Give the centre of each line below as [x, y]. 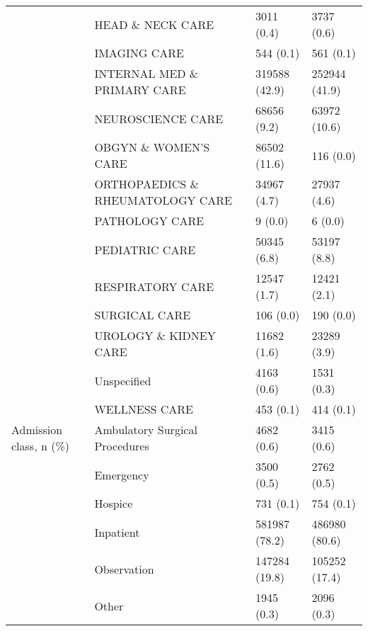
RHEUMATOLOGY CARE [163, 200]
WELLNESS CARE [144, 409]
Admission [37, 430]
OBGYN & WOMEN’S [152, 147]
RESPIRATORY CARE [154, 286]
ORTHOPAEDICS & [147, 184]
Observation [124, 569]
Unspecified [123, 380]
